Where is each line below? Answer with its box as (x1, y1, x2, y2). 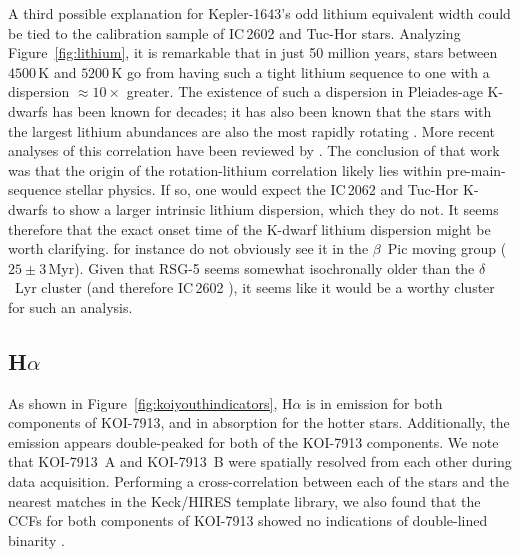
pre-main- (446, 159, 506, 180)
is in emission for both (306, 392, 443, 413)
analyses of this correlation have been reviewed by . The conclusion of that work (8, 140, 500, 161)
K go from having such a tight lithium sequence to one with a (111, 61, 490, 82)
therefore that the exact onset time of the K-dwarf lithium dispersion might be (8, 218, 491, 239)
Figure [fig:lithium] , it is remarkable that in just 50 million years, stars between (8, 42, 498, 63)
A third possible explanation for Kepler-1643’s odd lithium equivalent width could (8, 3, 511, 23)
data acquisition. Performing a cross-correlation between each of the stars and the (8, 471, 509, 492)
